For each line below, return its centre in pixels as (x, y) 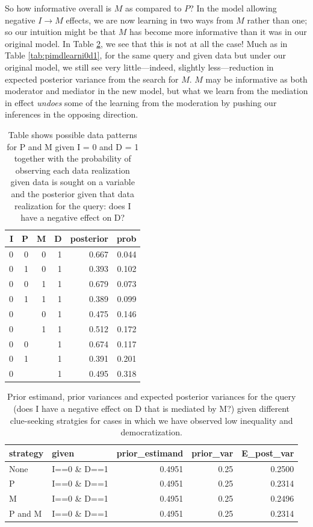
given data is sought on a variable (73, 182)
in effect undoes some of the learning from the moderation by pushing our (141, 102)
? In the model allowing (233, 8)
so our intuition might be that (60, 32)
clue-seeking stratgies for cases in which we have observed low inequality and (151, 420)
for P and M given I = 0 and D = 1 (73, 146)
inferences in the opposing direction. (72, 114)
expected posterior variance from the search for (92, 79)
